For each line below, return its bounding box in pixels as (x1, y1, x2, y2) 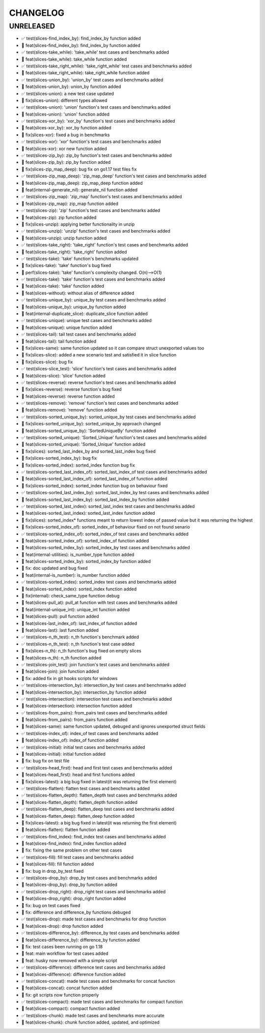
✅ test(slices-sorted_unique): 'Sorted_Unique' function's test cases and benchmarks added (21, 435, 207, 441)
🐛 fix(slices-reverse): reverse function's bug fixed (21, 386, 122, 392)
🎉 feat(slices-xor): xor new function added (21, 146, 107, 151)
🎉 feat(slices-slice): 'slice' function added (21, 373, 106, 379)
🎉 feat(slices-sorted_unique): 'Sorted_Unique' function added (21, 442, 146, 447)
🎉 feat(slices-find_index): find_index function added (21, 841, 126, 847)
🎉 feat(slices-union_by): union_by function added (21, 84, 121, 89)
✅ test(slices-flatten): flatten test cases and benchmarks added (21, 785, 150, 791)
